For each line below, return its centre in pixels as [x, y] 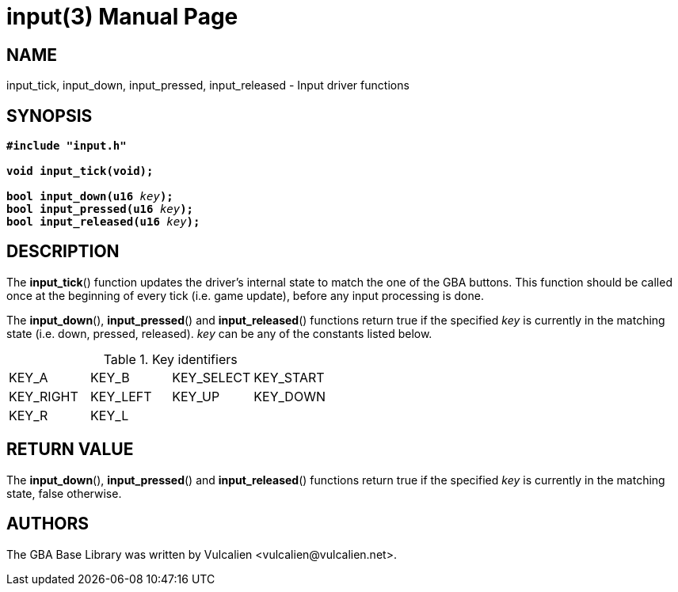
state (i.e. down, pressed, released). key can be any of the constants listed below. [219, 333]
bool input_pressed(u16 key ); [100, 209]
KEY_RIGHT [44, 396]
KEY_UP [196, 396]
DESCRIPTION [63, 252]
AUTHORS [48, 524]
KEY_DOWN [289, 396]
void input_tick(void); [80, 171]
